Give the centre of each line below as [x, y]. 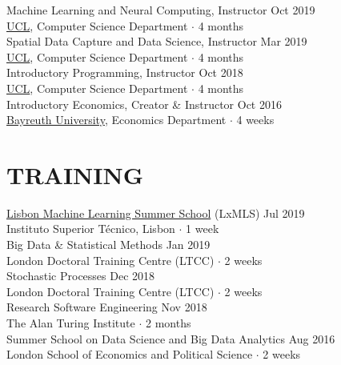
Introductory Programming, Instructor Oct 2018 [125, 72]
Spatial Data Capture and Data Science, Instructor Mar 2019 [157, 41]
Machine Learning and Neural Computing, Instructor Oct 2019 [161, 10]
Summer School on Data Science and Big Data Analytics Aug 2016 [171, 338]
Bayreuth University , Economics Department [116, 120]
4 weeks [255, 120]
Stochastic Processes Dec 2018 [81, 276]
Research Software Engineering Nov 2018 [107, 307]
